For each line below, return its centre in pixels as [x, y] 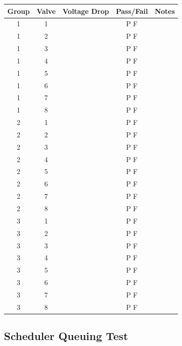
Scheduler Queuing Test [66, 336]
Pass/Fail [132, 11]
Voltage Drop [86, 11]
